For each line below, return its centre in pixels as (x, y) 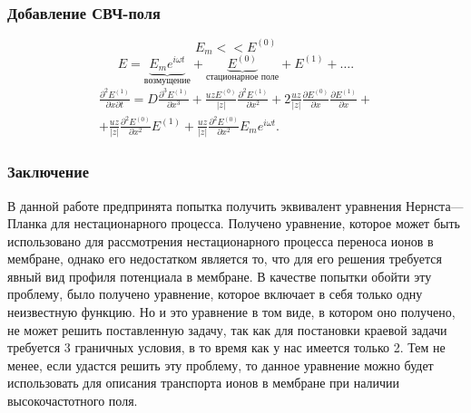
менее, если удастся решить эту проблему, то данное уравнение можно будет (221, 365)
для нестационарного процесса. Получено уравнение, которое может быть (255, 223)
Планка (27, 223)
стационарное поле (243, 77)
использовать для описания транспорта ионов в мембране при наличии (203, 383)
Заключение (48, 172)
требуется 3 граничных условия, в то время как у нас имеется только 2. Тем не (226, 347)
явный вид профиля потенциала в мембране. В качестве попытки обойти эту (220, 276)
